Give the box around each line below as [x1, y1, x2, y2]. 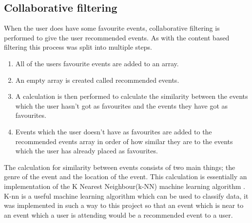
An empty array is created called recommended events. [15, 74, 179, 85]
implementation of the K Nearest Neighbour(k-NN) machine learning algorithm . [4, 181, 245, 191]
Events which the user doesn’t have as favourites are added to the [15, 126, 212, 136]
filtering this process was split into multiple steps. [4, 42, 152, 52]
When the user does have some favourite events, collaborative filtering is [4, 23, 220, 33]
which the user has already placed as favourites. [15, 146, 158, 156]
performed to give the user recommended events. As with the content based [4, 32, 230, 42]
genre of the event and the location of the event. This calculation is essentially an [4, 171, 247, 182]
